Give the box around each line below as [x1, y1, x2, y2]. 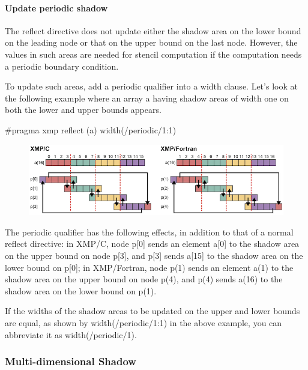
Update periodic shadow [5, 1, 108, 14]
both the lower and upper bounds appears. [5, 103, 162, 116]
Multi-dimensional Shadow [5, 354, 136, 369]
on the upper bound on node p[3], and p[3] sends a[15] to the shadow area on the [5, 249, 303, 261]
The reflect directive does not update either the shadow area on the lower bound [5, 24, 301, 37]
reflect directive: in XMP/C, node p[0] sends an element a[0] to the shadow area [5, 237, 300, 250]
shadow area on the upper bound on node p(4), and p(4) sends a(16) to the [5, 273, 283, 285]
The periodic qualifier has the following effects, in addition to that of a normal [5, 225, 294, 238]
